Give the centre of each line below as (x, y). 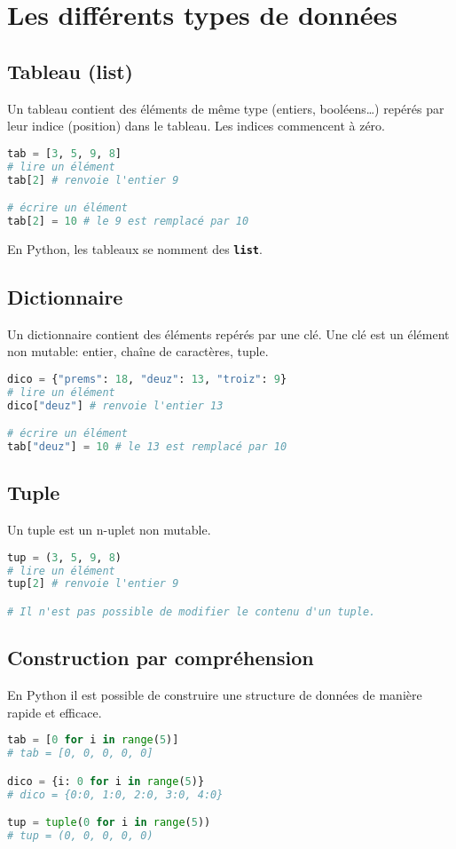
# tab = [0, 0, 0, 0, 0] (80, 754)
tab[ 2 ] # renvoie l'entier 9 (93, 180)
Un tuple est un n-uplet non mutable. (109, 530)
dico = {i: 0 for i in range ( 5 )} (106, 781)
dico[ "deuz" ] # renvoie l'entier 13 (115, 405)
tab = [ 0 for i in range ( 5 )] (93, 740)
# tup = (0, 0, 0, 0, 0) (80, 835)
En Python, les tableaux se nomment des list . (135, 248)
